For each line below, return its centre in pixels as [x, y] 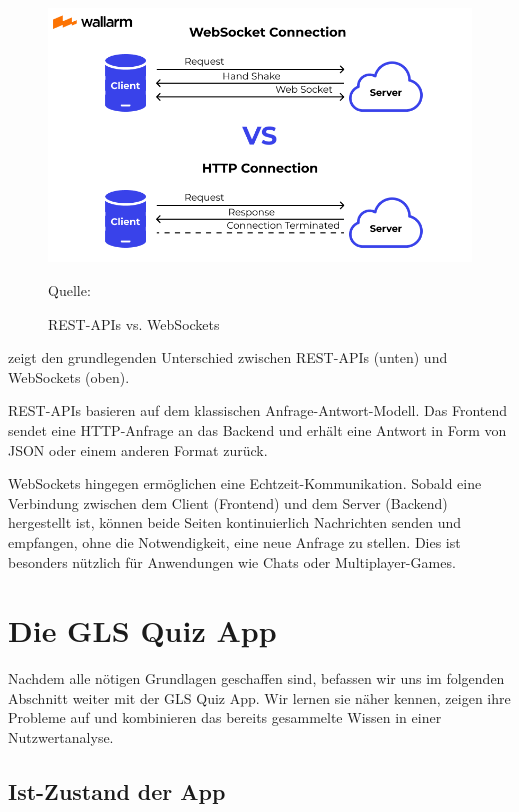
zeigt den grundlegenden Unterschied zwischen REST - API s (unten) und [228, 357]
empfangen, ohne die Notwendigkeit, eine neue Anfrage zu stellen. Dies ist [234, 541]
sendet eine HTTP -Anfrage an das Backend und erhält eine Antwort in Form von [257, 429]
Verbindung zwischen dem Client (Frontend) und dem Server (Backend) [228, 502]
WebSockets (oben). [69, 376]
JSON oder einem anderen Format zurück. [138, 449]
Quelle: [69, 289]
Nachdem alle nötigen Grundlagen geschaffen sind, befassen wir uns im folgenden [256, 678]
